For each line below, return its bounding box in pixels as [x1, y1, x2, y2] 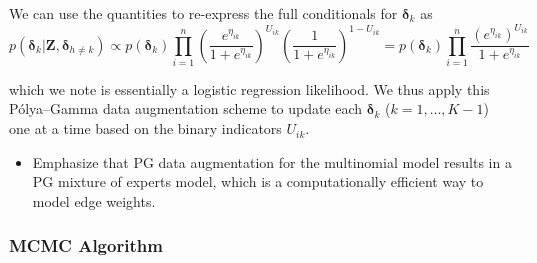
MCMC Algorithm [9, 233, 163, 258]
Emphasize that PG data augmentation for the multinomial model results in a [32, 151, 512, 172]
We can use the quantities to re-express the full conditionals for [9, 3, 398, 23]
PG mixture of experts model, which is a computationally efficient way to [32, 171, 484, 192]
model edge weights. [32, 190, 156, 211]
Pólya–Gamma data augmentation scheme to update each [9, 98, 363, 119]
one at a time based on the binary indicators [9, 118, 282, 139]
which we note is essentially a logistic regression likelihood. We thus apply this [9, 78, 490, 99]
